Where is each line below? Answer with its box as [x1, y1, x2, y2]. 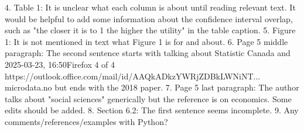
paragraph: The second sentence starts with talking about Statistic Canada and [5, 47, 291, 59]
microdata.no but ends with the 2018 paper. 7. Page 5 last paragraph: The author [5, 81, 299, 93]
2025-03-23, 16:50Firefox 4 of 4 [5, 58, 115, 70]
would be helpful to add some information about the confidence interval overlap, [5, 12, 293, 25]
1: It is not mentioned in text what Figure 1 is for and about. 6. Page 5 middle [5, 35, 288, 47]
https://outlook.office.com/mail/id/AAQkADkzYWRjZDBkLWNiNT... [5, 70, 261, 82]
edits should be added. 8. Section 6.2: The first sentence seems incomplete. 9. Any [5, 104, 299, 116]
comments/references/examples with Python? [5, 115, 168, 127]
